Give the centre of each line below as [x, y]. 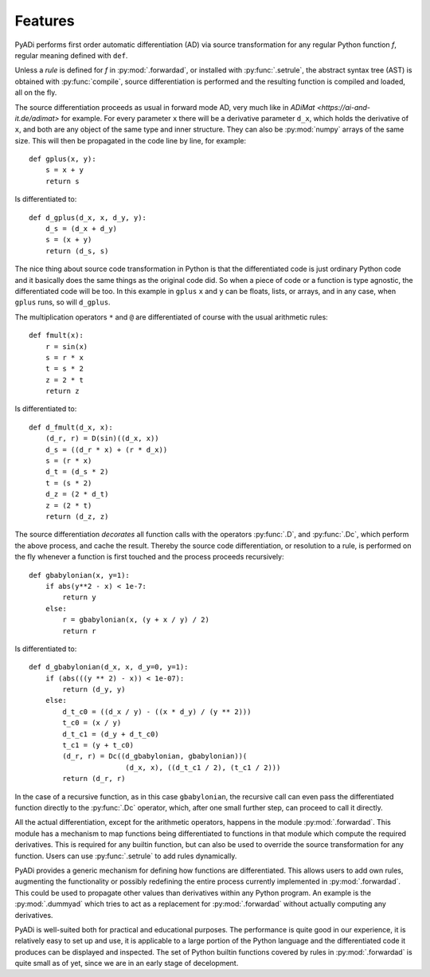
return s [62, 181]
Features [45, 21]
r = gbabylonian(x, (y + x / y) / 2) [136, 620]
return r [79, 631]
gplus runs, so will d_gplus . [63, 302]
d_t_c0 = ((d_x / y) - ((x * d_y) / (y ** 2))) [157, 712]
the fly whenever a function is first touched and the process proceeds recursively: [149, 557]
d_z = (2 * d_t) [77, 494]
